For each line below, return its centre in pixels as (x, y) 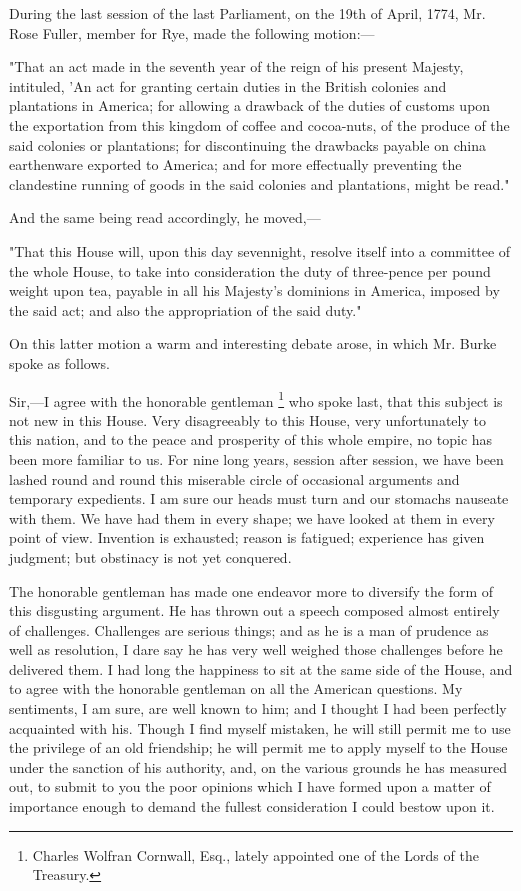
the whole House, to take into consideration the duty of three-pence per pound (250, 270)
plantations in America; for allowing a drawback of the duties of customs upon (250, 105)
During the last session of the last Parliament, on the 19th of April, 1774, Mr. (247, 13)
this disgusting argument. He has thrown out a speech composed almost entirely (254, 610)
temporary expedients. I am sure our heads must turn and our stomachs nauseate (259, 498)
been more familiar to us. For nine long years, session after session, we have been (256, 458)
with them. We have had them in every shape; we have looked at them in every (252, 517)
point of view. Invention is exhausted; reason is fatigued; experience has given (247, 537)
